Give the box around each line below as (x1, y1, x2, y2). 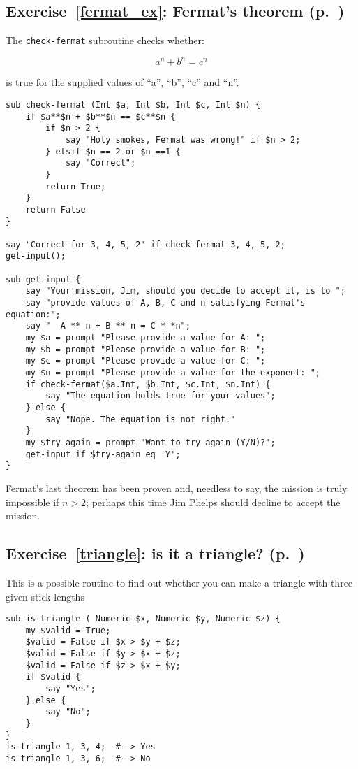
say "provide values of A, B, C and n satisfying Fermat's (25, 298, 306, 308)
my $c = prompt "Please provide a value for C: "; (25, 356, 266, 366)
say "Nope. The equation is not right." (45, 414, 236, 424)
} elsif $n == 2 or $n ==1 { (45, 146, 181, 157)
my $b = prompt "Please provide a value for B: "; (25, 344, 266, 354)
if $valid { (25, 672, 81, 682)
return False (25, 204, 86, 215)
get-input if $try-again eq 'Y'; (25, 449, 181, 459)
